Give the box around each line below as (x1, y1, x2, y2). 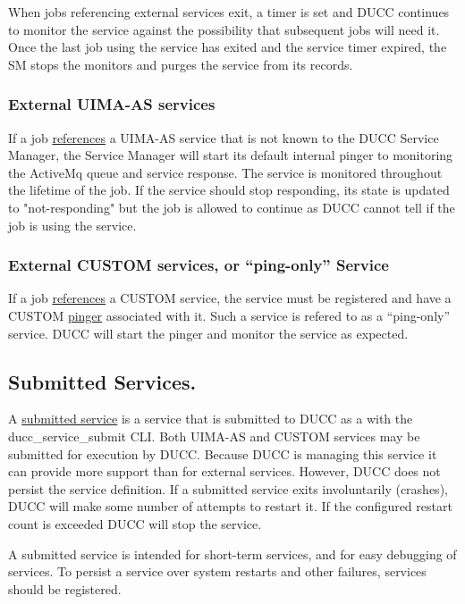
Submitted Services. (8, 367, 197, 395)
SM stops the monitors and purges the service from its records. (8, 55, 353, 73)
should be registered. (8, 579, 122, 598)
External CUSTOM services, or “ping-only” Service (8, 254, 389, 276)
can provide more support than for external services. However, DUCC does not (8, 462, 441, 481)
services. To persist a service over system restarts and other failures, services (8, 562, 427, 581)
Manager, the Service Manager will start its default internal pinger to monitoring (8, 146, 453, 164)
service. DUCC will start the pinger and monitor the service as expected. (8, 323, 409, 342)
